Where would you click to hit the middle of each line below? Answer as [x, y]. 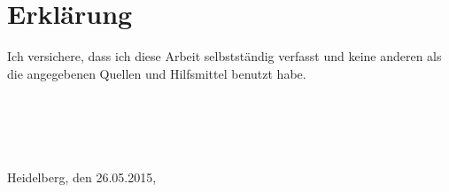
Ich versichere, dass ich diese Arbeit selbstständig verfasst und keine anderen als [224, 56]
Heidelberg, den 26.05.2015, [82, 177]
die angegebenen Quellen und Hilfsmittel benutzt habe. [157, 73]
